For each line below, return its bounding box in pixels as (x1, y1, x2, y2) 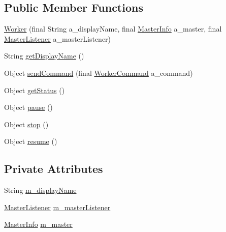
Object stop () (4, 119, 49, 129)
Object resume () (4, 136, 57, 147)
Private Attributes (4, 161, 103, 177)
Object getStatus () (4, 84, 65, 95)
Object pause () (4, 102, 53, 112)
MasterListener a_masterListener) (4, 33, 111, 44)
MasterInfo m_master (4, 219, 73, 229)
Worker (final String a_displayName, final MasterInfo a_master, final (4, 23, 222, 34)
